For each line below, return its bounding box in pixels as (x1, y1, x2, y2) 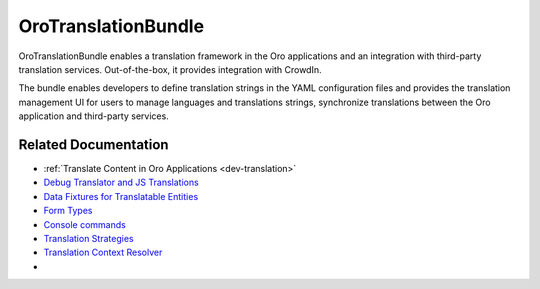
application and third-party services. (18, 110, 169, 122)
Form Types (43, 205, 93, 217)
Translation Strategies (43, 232, 134, 244)
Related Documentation (18, 136, 169, 153)
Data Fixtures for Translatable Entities (43, 190, 199, 202)
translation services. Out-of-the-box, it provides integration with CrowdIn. (18, 63, 322, 75)
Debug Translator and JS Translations (43, 176, 199, 189)
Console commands (43, 218, 127, 230)
